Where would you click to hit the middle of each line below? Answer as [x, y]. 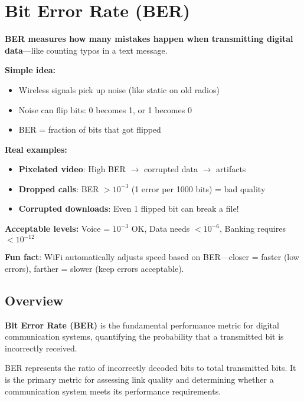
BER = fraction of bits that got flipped [90, 129]
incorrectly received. [41, 348]
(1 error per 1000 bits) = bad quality [198, 188]
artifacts [231, 169]
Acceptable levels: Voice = [58, 229]
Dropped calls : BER [59, 188]
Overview [34, 300]
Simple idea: [30, 70]
